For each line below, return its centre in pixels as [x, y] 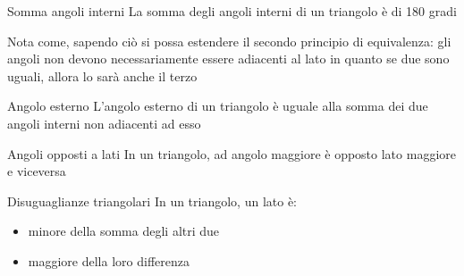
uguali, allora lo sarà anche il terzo [102, 75]
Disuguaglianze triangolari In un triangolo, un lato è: [152, 201]
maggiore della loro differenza [109, 260]
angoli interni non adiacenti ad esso [104, 123]
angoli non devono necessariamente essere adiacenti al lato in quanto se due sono [228, 59]
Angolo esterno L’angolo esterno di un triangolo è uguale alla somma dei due [218, 106]
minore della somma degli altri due [124, 231]
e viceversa [37, 171]
